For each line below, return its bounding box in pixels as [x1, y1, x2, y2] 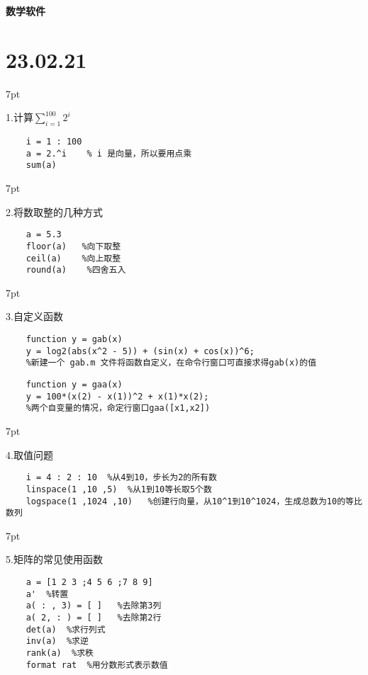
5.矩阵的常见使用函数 [6, 552, 103, 567]
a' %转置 [26, 589, 69, 599]
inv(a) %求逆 [26, 636, 89, 647]
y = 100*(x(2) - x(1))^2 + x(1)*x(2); [26, 391, 209, 402]
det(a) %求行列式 [26, 624, 106, 635]
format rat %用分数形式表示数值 [26, 659, 168, 670]
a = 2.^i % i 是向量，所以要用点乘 [26, 148, 192, 159]
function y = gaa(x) [26, 380, 123, 390]
